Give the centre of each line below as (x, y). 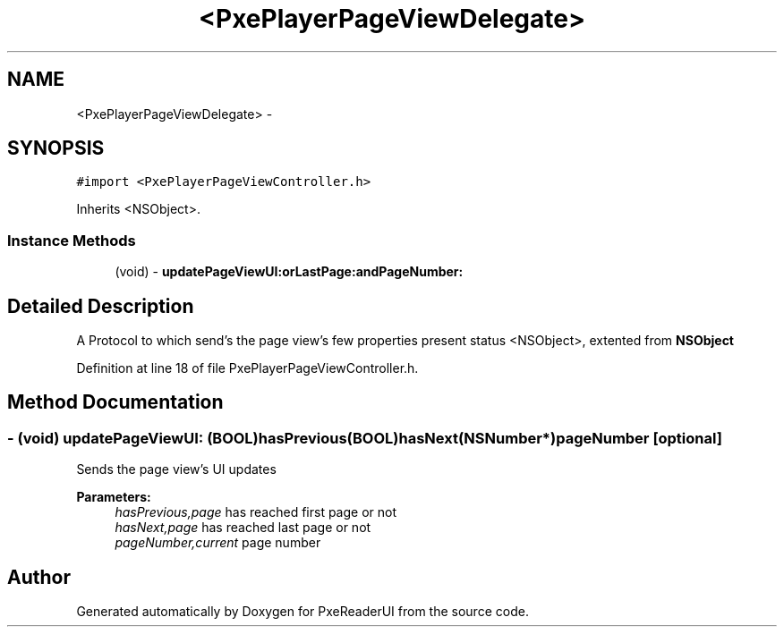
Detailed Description (101, 306)
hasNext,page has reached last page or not (243, 528)
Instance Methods (72, 240)
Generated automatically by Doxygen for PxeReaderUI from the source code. (303, 612)
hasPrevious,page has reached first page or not (256, 512)
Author (39, 577)
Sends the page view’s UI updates (176, 469)
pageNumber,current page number (218, 543)
